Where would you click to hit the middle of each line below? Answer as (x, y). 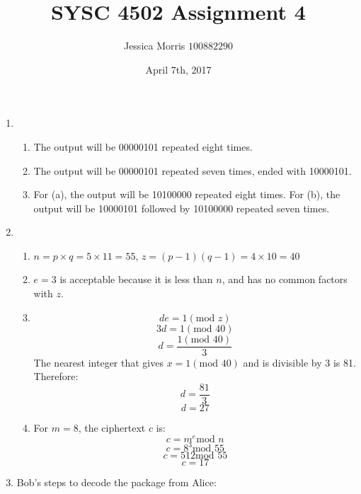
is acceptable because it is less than (136, 279)
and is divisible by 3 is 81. (299, 362)
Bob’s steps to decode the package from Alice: (116, 482)
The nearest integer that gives (98, 362)
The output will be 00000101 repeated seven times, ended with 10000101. (193, 170)
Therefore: (56, 376)
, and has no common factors (285, 279)
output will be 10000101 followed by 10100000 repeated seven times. (182, 208)
